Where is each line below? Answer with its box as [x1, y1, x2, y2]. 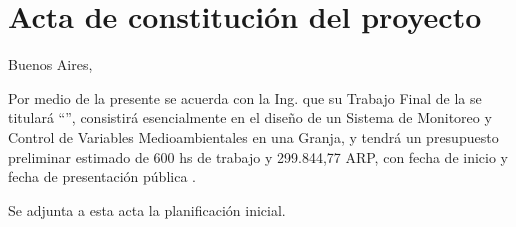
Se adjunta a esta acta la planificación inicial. [8, 199, 286, 220]
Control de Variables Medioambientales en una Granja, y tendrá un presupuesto [8, 126, 499, 147]
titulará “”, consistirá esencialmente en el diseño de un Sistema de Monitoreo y [8, 107, 492, 128]
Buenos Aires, [8, 54, 93, 75]
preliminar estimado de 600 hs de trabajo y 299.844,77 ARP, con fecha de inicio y [8, 146, 508, 167]
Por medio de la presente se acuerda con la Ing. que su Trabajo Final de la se [8, 87, 482, 108]
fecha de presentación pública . [8, 166, 196, 187]
